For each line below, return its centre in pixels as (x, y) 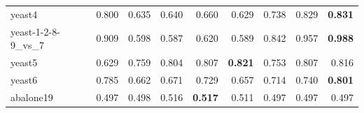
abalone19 (32, 97)
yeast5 (24, 62)
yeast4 (24, 14)
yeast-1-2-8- (35, 31)
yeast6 (24, 79)
